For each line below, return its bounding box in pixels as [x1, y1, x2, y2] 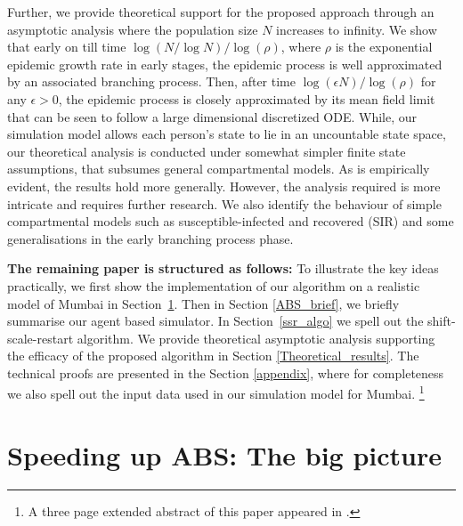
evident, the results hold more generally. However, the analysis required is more [7, 176, 441, 195]
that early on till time [7, 37, 126, 56]
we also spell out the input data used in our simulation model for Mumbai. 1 [7, 382, 425, 403]
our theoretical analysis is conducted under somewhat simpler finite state [7, 142, 406, 160]
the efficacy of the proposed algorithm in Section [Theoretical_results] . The [7, 346, 419, 365]
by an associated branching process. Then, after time [7, 72, 296, 91]
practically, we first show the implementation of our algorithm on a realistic [7, 276, 420, 295]
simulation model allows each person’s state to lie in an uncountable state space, [7, 125, 446, 143]
